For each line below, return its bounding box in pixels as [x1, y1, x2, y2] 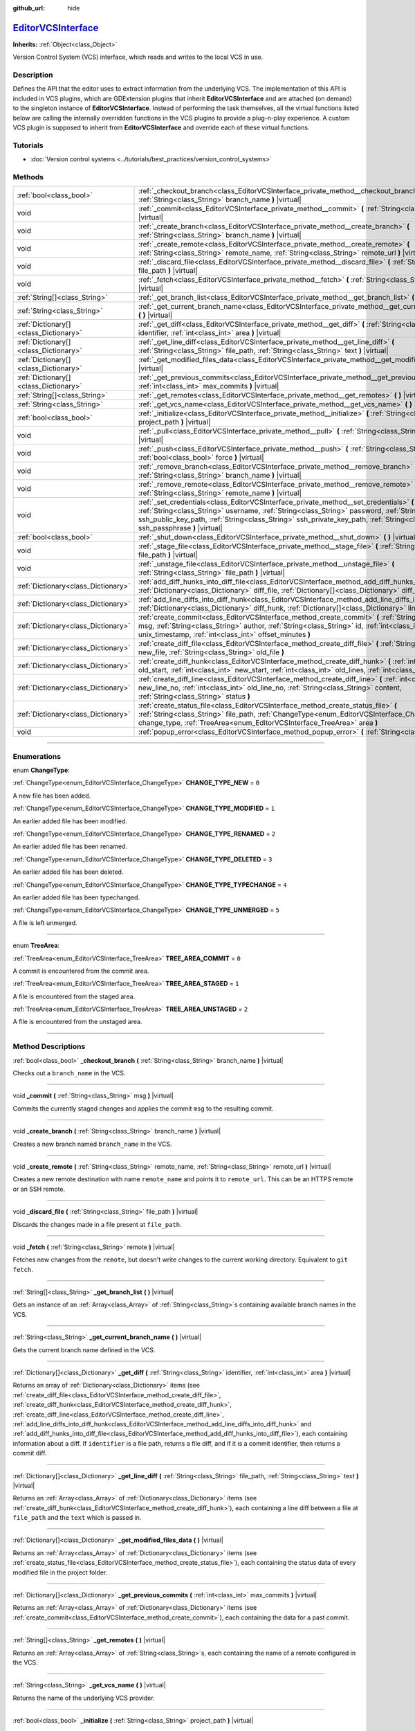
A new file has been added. [12, 791, 91, 800]
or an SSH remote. [12, 1185, 66, 1193]
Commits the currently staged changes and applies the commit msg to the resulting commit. [12, 1104, 274, 1113]
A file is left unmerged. [12, 918, 77, 927]
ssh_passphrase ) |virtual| [138, 523, 223, 533]
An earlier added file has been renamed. [12, 842, 128, 851]
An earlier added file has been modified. [12, 817, 127, 825]
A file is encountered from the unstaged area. [12, 1018, 142, 1026]
